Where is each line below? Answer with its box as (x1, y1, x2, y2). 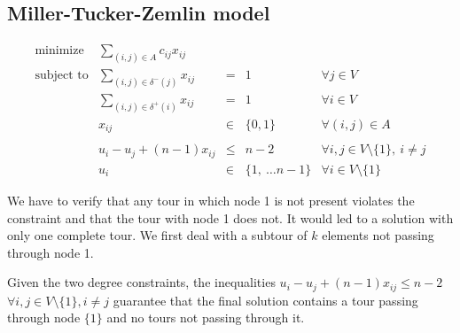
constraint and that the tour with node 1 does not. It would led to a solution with (7, 208, 454, 227)
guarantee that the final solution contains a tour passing (113, 290, 418, 309)
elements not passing (322, 226, 434, 244)
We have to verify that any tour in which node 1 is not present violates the (7, 190, 415, 209)
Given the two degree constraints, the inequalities (7, 273, 276, 291)
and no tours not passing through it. (106, 308, 305, 327)
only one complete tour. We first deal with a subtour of (7, 226, 308, 244)
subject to (35, 69, 89, 82)
